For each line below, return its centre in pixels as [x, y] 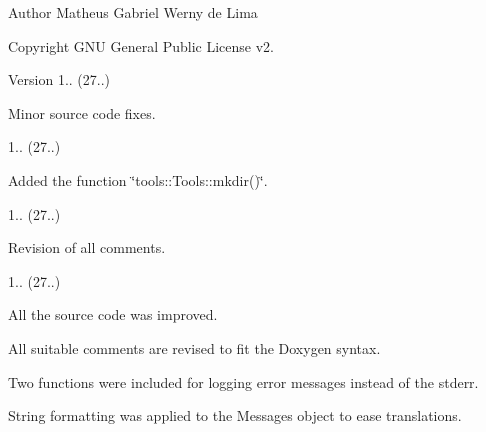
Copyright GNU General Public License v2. [141, 45]
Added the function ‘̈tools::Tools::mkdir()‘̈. [138, 179]
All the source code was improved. [113, 314]
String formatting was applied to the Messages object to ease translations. [235, 415]
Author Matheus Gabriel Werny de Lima [133, 12]
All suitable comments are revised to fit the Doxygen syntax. [194, 347]
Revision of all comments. [87, 247]
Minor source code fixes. [82, 112]
